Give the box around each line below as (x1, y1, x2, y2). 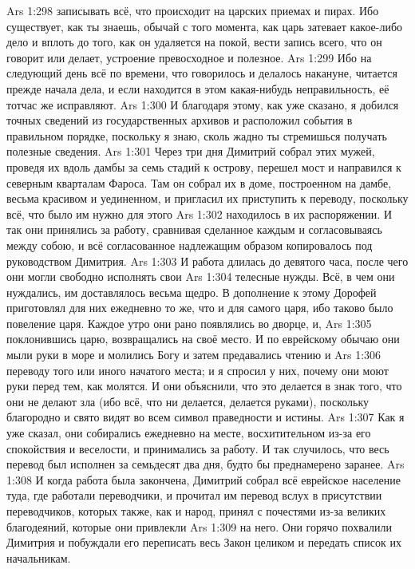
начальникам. (6, 549, 71, 566)
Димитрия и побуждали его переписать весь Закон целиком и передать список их (6, 534, 401, 551)
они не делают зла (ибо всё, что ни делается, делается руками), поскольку (6, 393, 370, 409)
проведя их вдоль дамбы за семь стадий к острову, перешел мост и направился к (6, 158, 401, 175)
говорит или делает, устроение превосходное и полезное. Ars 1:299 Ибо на (6, 49, 372, 65)
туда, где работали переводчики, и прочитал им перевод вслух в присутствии (6, 487, 382, 504)
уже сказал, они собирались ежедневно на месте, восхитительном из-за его (6, 425, 371, 441)
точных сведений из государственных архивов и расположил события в (6, 112, 353, 128)
